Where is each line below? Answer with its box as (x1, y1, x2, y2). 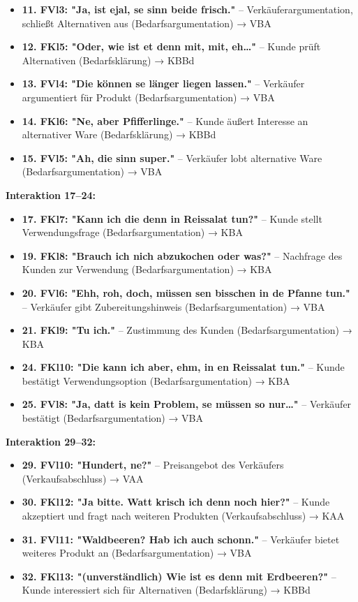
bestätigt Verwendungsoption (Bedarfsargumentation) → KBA (22, 373, 290, 388)
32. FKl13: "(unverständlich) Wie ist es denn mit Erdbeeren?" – (22, 568, 336, 583)
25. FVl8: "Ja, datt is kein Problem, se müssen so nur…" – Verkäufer (22, 397, 352, 411)
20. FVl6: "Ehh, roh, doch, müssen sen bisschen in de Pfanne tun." (22, 285, 350, 300)
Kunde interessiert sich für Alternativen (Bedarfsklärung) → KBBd (22, 582, 311, 597)
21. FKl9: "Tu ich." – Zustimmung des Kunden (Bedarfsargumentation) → (22, 323, 352, 337)
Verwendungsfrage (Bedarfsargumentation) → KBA (22, 225, 243, 240)
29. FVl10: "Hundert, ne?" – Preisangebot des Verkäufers (22, 457, 284, 472)
